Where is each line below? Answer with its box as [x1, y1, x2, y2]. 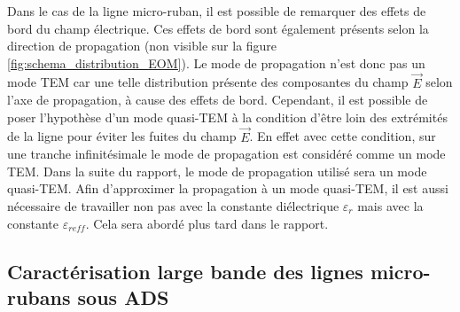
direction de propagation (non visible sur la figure [7, 36, 277, 55]
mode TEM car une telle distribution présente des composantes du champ [7, 73, 409, 91]
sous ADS [77, 283, 169, 310]
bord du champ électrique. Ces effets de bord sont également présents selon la [7, 19, 429, 37]
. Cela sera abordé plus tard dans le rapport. [85, 214, 329, 232]
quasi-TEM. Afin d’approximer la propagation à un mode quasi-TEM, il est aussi [7, 179, 448, 198]
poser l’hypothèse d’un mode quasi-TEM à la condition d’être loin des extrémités [7, 107, 448, 126]
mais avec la [357, 196, 424, 214]
